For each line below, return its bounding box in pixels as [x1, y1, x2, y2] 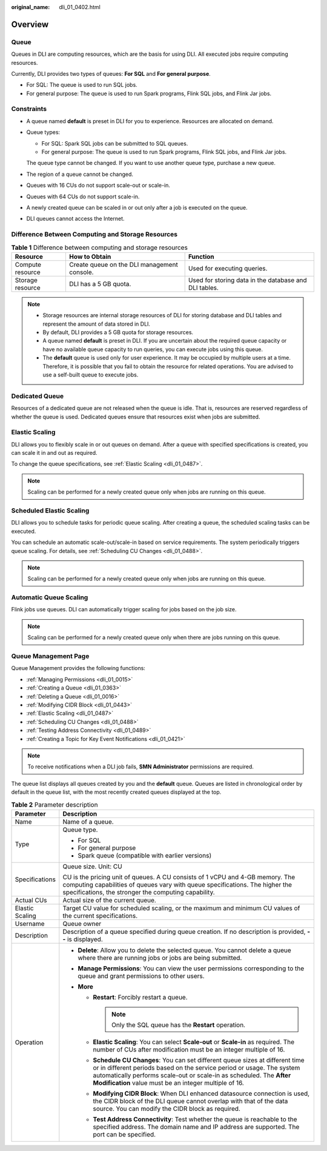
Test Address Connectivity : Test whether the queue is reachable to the [93, 1115, 297, 1123]
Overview [11, 19, 49, 30]
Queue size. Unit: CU [62, 862, 122, 870]
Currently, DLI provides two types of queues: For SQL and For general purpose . [11, 70, 211, 77]
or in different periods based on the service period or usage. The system [93, 1063, 300, 1072]
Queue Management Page [11, 652, 90, 660]
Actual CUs [15, 896, 48, 904]
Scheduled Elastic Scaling [11, 506, 90, 515]
